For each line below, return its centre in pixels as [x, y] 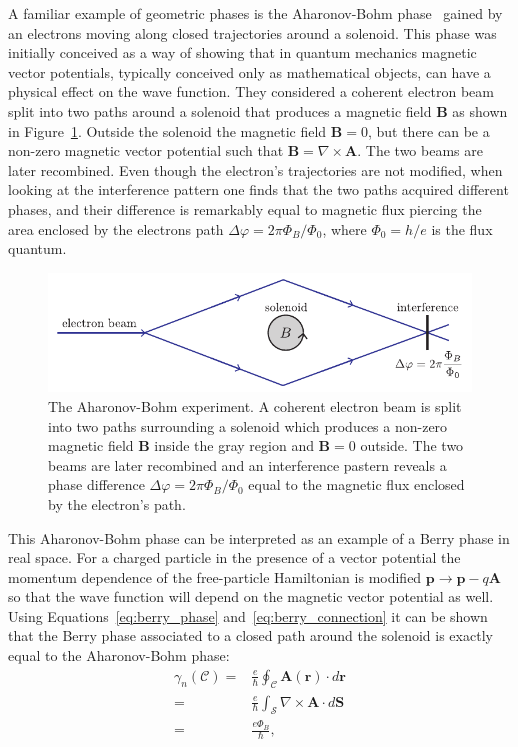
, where [344, 228]
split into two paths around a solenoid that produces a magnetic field [220, 110]
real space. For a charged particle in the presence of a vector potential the [234, 557]
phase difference [96, 484]
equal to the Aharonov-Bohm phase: [119, 655]
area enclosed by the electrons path [116, 228]
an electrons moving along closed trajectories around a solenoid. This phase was [252, 32]
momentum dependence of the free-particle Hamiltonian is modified [215, 576]
